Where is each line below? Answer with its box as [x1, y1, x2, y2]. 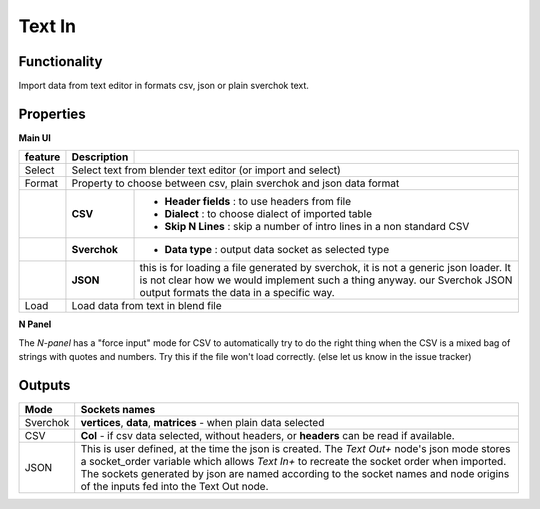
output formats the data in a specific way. [139, 286, 335, 300]
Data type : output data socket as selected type [164, 243, 390, 257]
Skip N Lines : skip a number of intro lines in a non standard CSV [164, 220, 470, 234]
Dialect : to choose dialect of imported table [164, 207, 373, 221]
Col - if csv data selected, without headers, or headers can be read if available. [80, 429, 455, 443]
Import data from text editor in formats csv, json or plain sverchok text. [18, 80, 310, 92]
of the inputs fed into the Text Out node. [80, 480, 269, 494]
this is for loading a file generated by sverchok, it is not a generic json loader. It [139, 261, 512, 275]
